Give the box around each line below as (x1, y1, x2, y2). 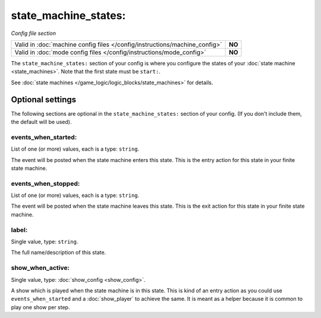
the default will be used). (11, 119, 72, 126)
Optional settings (11, 94, 77, 104)
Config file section (11, 30, 56, 37)
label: (11, 225, 28, 234)
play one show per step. (11, 303, 70, 311)
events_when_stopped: (11, 179, 80, 187)
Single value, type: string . (11, 238, 78, 245)
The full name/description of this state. (11, 249, 106, 256)
